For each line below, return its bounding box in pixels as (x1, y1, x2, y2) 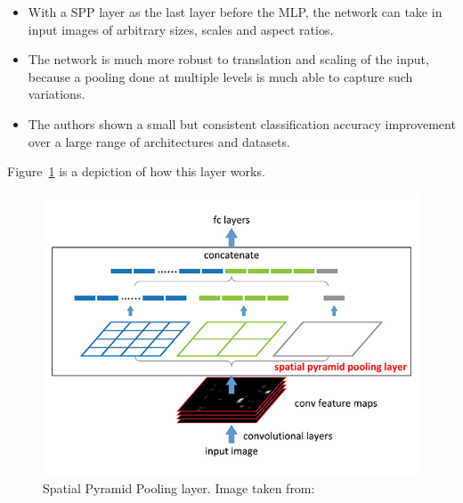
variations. (28, 85, 85, 103)
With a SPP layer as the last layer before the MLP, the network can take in (28, 3, 443, 20)
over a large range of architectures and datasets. (28, 132, 290, 150)
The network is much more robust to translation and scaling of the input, (28, 50, 429, 69)
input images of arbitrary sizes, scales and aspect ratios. (28, 20, 334, 38)
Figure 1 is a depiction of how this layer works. (7, 162, 265, 181)
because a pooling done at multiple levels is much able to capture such (28, 67, 413, 85)
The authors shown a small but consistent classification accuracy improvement (28, 114, 456, 133)
